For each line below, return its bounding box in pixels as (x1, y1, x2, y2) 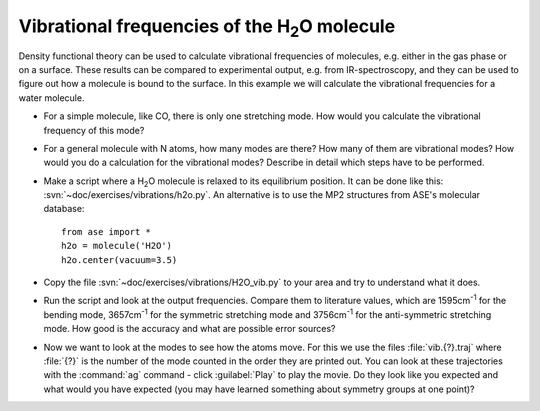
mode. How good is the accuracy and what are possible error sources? (43, 323, 336, 335)
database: (43, 203, 85, 215)
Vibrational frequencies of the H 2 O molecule (18, 15, 396, 41)
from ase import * (61, 226, 152, 237)
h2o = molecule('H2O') (61, 240, 173, 252)
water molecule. (18, 91, 85, 104)
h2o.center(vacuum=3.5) (61, 254, 178, 265)
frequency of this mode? (43, 124, 145, 136)
